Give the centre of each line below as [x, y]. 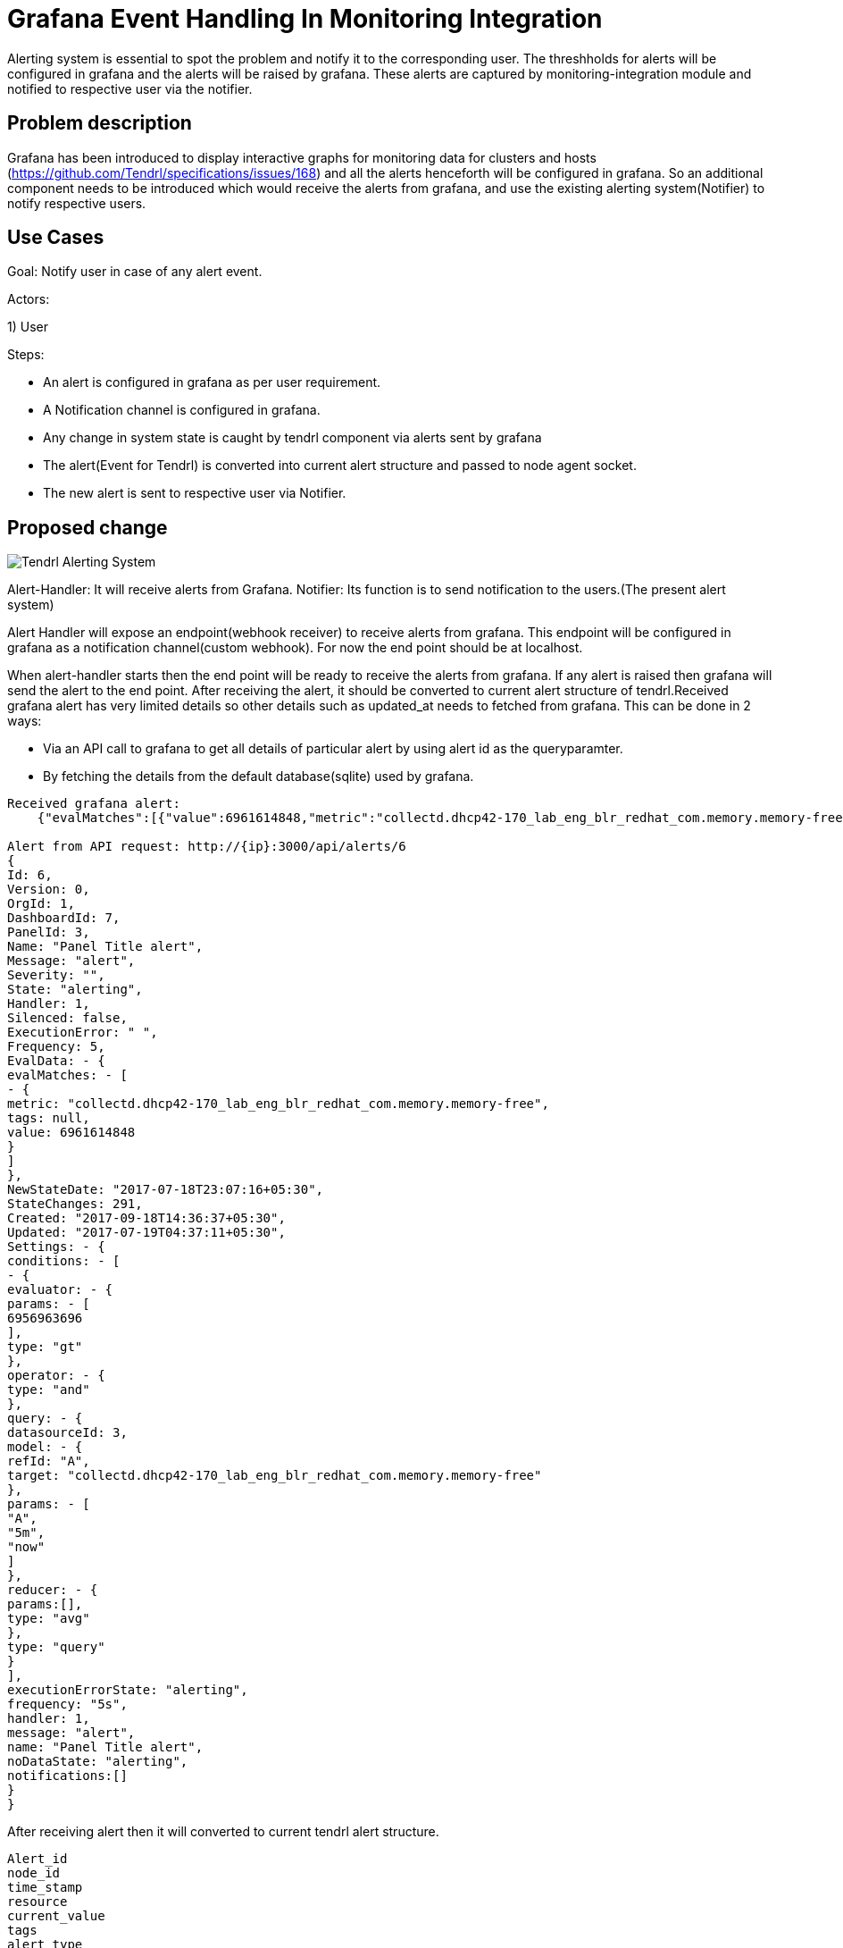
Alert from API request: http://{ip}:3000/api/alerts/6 [207, 847]
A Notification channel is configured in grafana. [182, 410]
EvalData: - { [56, 1061]
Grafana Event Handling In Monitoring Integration [305, 19]
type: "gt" [45, 1347]
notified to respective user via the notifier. [130, 88]
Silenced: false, [67, 1018]
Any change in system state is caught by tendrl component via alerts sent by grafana [292, 438]
